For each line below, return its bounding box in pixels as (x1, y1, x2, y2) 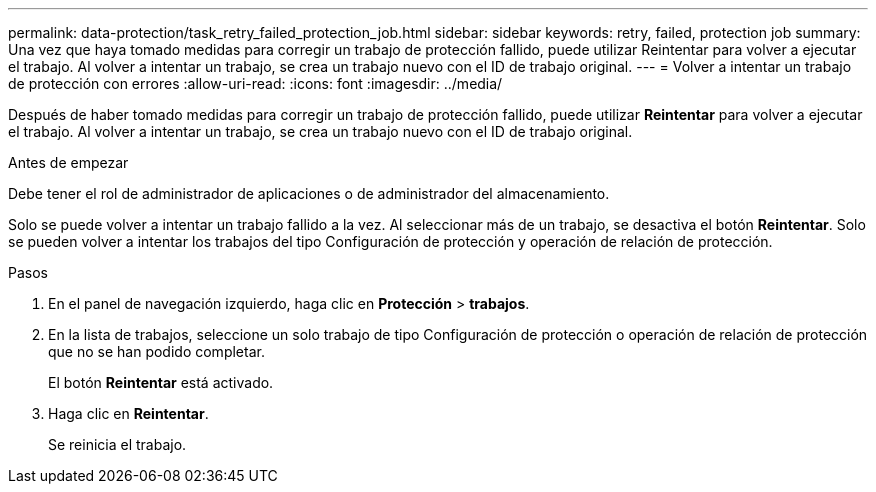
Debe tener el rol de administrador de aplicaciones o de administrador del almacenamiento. (8, 185, 610, 202)
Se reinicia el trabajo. (48, 436, 187, 453)
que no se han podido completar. (48, 343, 265, 360)
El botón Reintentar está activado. (48, 374, 274, 391)
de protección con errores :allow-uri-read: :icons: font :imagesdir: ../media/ (8, 75, 503, 92)
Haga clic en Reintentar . (48, 405, 209, 422)
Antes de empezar (8, 154, 129, 171)
